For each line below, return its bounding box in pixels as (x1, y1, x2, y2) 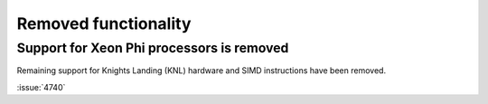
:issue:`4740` (16, 81, 66, 92)
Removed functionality (16, 14, 192, 33)
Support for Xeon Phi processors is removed (16, 40, 289, 56)
